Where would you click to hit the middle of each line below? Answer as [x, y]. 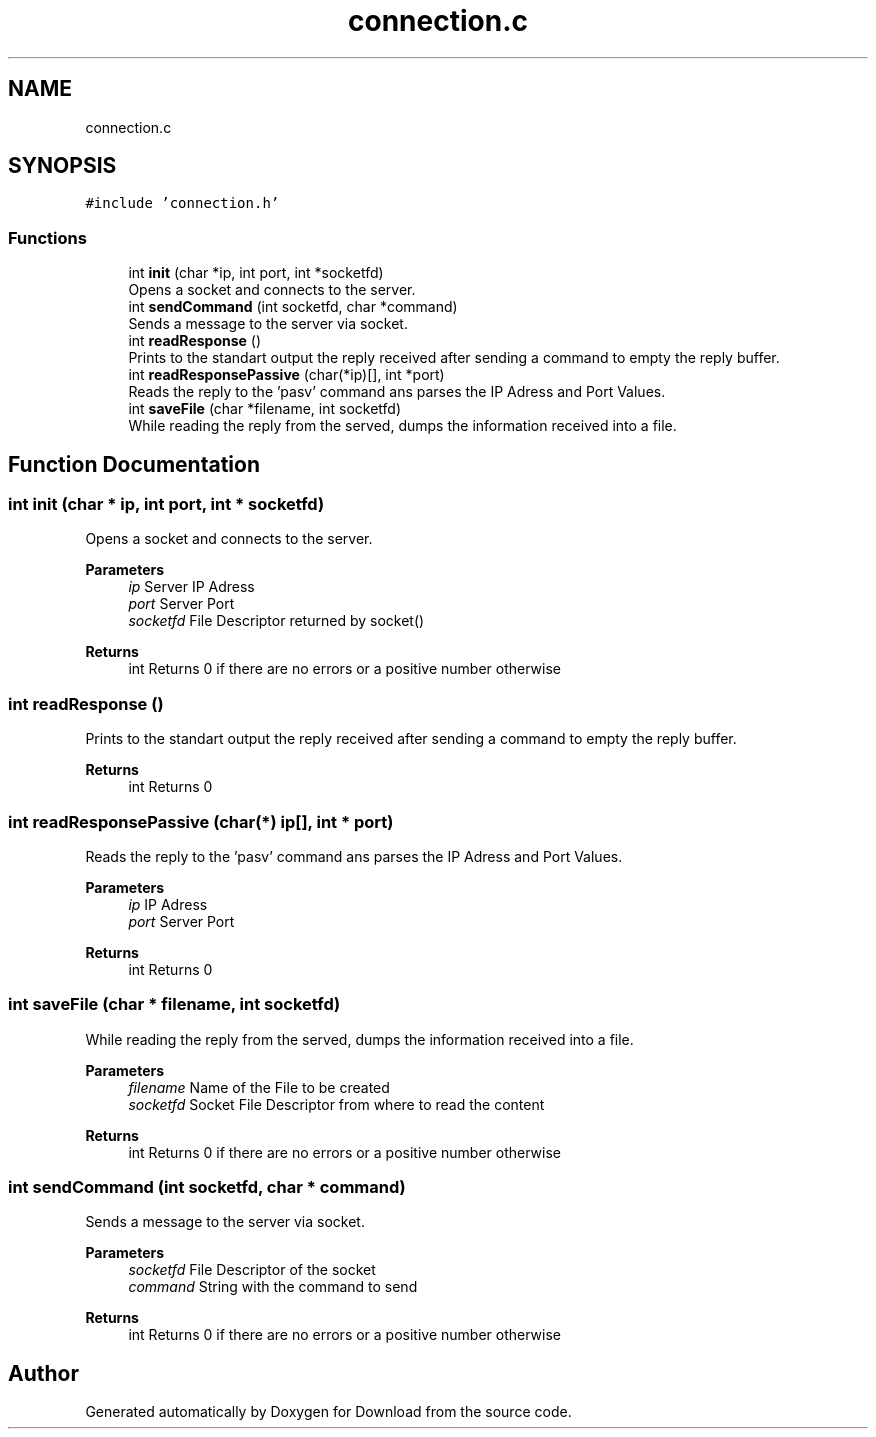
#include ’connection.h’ [182, 203]
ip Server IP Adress [191, 587]
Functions [47, 237]
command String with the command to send [273, 1287]
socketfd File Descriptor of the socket [252, 1270]
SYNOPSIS [62, 166]
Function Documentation [134, 464]
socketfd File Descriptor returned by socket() [276, 621]
